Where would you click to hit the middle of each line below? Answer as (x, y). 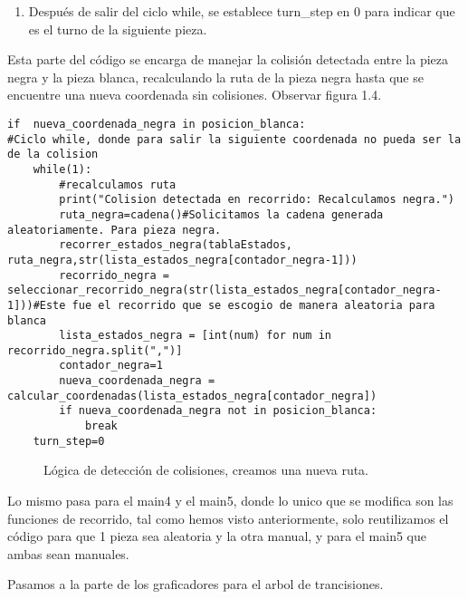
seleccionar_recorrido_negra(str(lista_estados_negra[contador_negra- (224, 290)
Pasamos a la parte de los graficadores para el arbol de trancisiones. (196, 584)
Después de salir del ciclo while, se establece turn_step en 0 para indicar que (242, 11)
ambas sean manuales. (68, 553)
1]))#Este (37, 305)
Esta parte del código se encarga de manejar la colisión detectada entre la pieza (228, 59)
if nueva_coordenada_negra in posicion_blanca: (157, 124)
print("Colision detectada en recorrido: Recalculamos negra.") (257, 200)
